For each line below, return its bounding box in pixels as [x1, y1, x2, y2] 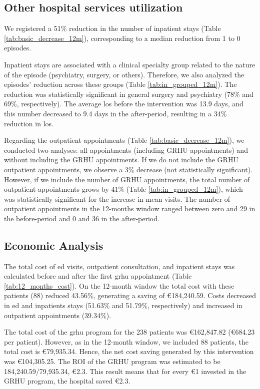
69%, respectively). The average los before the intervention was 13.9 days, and [4, 98, 243, 109]
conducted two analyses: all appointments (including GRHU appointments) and [4, 144, 248, 155]
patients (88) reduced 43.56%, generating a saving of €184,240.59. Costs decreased [4, 290, 256, 301]
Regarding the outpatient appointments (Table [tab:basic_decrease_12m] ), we [4, 135, 244, 145]
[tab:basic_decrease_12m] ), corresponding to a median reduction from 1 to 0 [4, 32, 240, 43]
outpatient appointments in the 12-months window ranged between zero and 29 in [4, 203, 255, 214]
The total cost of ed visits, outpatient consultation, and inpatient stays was [4, 261, 235, 271]
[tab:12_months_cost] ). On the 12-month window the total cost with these [4, 280, 234, 291]
